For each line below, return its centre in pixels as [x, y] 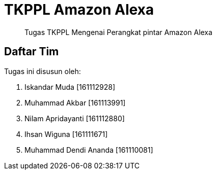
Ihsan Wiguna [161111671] [66, 134]
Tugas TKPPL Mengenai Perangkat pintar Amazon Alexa [118, 32]
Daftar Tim [32, 52]
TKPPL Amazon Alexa [79, 10]
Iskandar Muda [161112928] [70, 87]
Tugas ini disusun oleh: [43, 71]
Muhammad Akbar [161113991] [75, 102]
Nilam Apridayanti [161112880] [75, 118]
